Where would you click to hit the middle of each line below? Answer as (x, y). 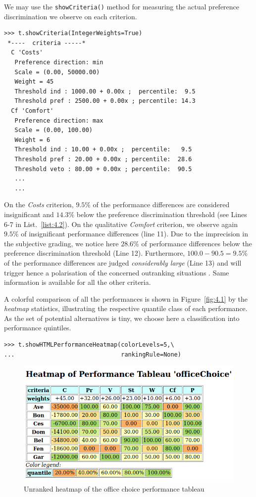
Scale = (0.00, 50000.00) (57, 72)
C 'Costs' (27, 53)
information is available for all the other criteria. (77, 282)
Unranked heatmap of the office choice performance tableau (114, 489)
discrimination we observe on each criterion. (71, 16)
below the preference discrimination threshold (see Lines (162, 214)
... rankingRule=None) (93, 354)
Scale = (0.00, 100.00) (53, 130)
